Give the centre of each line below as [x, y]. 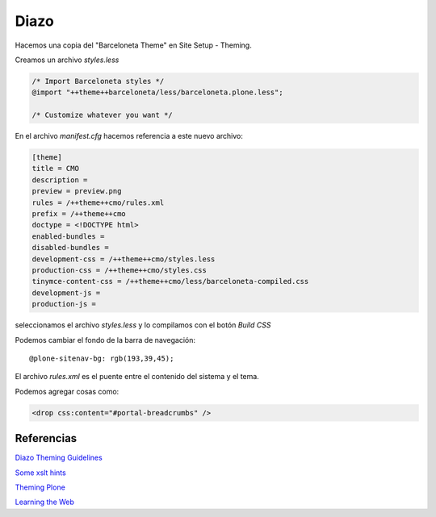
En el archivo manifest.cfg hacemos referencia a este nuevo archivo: [129, 136]
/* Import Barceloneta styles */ [98, 81]
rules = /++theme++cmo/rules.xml [98, 202]
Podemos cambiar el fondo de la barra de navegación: [105, 340]
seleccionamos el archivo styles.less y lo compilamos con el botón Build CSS [143, 325]
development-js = [66, 293]
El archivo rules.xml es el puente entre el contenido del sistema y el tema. [137, 377]
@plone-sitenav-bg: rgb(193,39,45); [102, 358]
